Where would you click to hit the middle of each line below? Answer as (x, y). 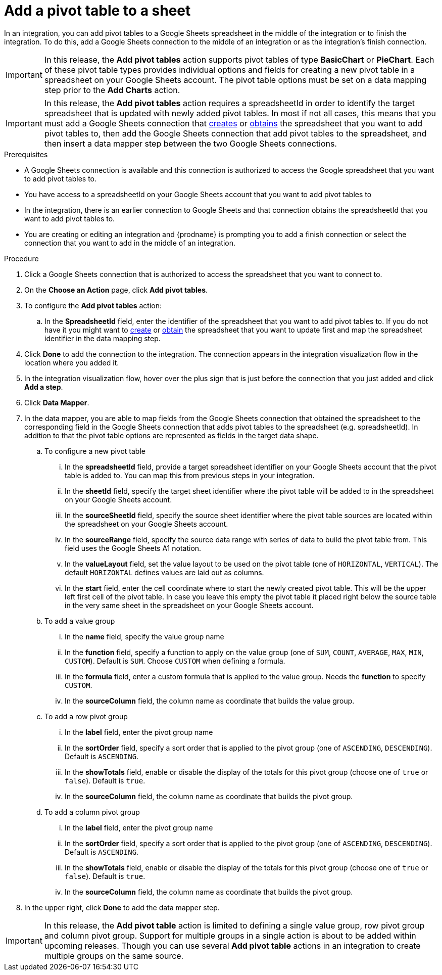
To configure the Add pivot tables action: (93, 305)
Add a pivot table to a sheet (97, 11)
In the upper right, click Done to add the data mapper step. (122, 907)
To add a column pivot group (92, 812)
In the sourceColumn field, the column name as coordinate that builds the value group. (210, 701)
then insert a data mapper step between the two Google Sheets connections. (190, 143)
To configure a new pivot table (95, 451)
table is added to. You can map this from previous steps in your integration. (190, 475)
